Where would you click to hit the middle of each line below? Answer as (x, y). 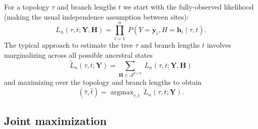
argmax (122, 93)
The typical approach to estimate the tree (69, 45)
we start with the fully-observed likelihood (188, 7)
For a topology (27, 7)
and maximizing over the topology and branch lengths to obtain (103, 82)
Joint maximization (55, 120)
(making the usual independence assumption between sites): (96, 16)
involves (219, 45)
